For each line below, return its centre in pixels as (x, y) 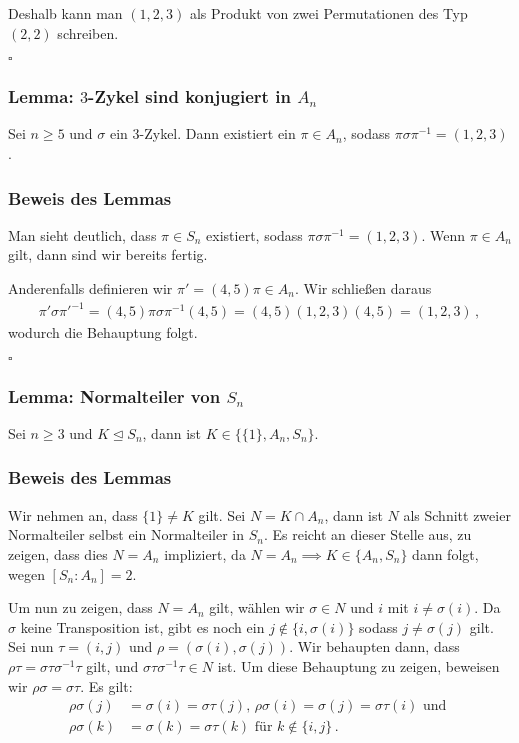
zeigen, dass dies (58, 553)
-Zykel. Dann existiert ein (217, 133)
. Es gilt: (106, 685)
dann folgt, (445, 553)
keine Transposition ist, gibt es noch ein (142, 626)
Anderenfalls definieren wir (90, 288)
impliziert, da (205, 553)
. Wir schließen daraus (363, 288)
